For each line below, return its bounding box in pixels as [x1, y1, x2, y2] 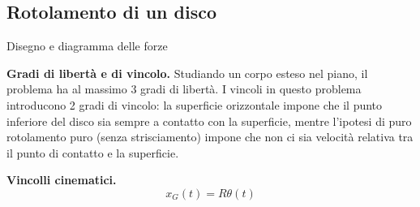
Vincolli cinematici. [6, 171, 117, 188]
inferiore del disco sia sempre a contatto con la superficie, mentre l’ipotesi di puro [6, 112, 412, 129]
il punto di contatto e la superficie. [6, 144, 179, 161]
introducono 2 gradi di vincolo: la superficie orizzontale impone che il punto [6, 96, 383, 113]
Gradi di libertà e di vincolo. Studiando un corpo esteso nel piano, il [6, 64, 368, 81]
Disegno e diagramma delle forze [6, 37, 168, 54]
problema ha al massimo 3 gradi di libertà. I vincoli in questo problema [6, 80, 362, 97]
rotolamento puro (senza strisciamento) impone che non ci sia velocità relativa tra [6, 128, 414, 145]
